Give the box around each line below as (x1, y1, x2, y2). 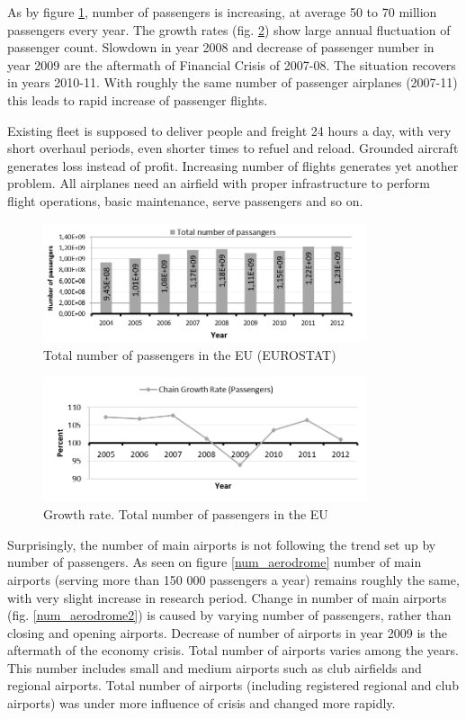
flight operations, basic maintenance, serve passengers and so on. (7, 191, 363, 210)
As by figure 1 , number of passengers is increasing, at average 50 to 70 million (7, 3, 437, 21)
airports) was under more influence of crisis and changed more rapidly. (7, 694, 396, 713)
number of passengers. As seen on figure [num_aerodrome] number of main (7, 553, 422, 571)
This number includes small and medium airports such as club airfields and (7, 658, 422, 677)
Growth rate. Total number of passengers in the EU (43, 505, 328, 524)
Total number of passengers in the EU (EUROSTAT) (43, 345, 336, 364)
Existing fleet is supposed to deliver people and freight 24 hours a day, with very (7, 121, 452, 139)
